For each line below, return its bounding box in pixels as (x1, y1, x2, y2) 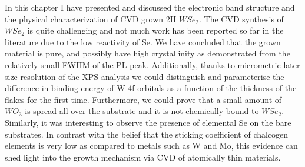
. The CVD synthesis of (198, 12, 284, 25)
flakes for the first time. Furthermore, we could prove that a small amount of (5, 93, 282, 105)
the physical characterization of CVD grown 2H (5, 12, 177, 25)
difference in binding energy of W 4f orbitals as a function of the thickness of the (5, 82, 297, 94)
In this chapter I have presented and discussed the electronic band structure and (5, 1, 295, 13)
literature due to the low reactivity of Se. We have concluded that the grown (5, 35, 281, 48)
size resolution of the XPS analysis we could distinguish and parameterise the (5, 70, 284, 82)
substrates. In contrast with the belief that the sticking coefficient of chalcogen (5, 128, 289, 140)
